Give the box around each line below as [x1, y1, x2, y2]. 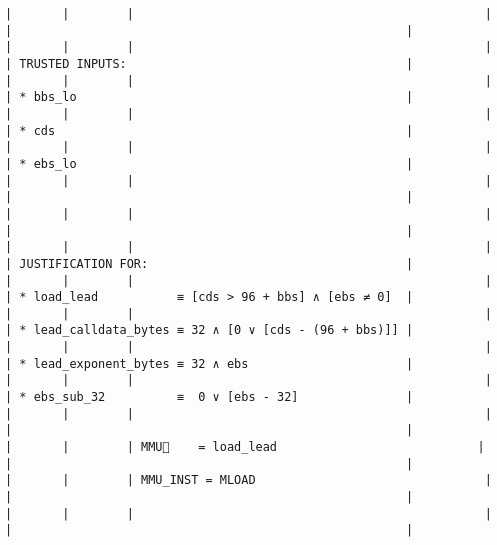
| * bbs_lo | [5, 90, 414, 105]
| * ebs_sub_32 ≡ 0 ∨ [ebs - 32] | [5, 390, 414, 405]
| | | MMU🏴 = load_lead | [5, 440, 485, 455]
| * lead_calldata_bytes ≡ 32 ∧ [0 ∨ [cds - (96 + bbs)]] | [5, 323, 414, 338]
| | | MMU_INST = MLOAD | [5, 473, 492, 488]
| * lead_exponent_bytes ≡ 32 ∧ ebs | [5, 356, 414, 371]
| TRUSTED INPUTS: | [5, 56, 414, 71]
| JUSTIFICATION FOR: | [5, 256, 414, 271]
